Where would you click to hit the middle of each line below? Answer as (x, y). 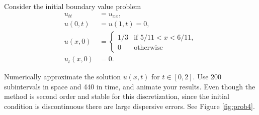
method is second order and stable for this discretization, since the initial (117, 96)
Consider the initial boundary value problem (73, 6)
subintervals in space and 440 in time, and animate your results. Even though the (130, 86)
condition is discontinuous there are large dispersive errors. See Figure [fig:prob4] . (129, 106)
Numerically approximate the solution (62, 77)
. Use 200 (207, 77)
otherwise (148, 48)
